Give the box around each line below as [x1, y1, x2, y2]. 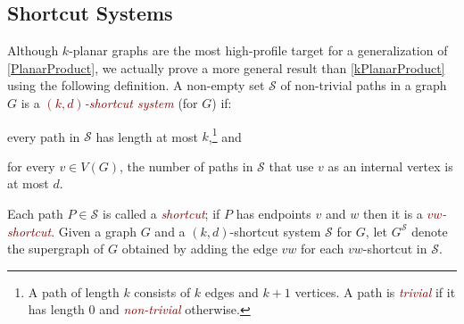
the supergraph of [7, 239, 104, 258]
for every [7, 156, 55, 175]
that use [269, 156, 314, 175]
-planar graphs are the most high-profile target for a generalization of [69, 41, 448, 60]
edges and [204, 282, 259, 301]
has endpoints [236, 204, 311, 223]
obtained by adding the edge [121, 239, 278, 258]
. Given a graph [51, 221, 137, 240]
